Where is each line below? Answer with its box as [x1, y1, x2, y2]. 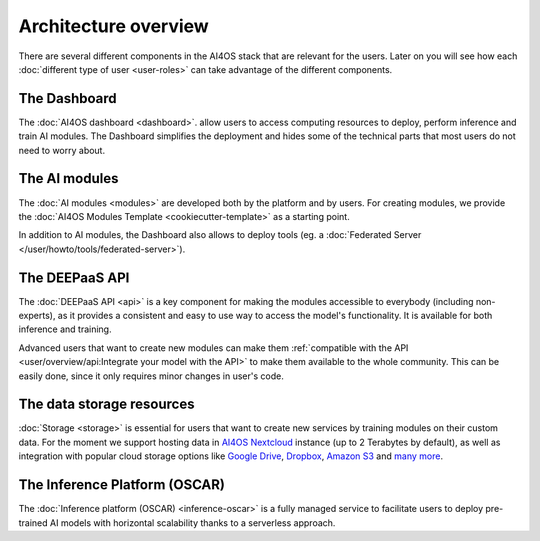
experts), [18, 310, 56, 321]
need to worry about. [18, 144, 105, 156]
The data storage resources [18, 396, 195, 413]
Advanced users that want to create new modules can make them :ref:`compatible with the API [18, 341, 409, 354]
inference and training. [18, 323, 112, 335]
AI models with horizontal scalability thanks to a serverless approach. [50, 516, 336, 529]
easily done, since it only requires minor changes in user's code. [18, 370, 284, 382]
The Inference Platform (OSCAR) [18, 476, 225, 494]
